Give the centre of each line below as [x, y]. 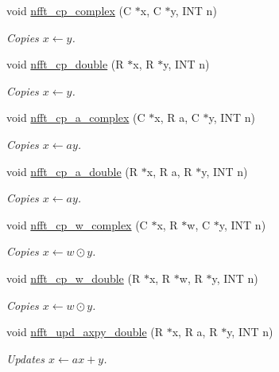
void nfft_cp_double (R [65, 64]
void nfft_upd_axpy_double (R [85, 332]
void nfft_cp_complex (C [69, 10]
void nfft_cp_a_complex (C [76, 117]
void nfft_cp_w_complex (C [77, 224]
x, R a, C [177, 117]
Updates [25, 358]
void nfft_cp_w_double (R [74, 278]
